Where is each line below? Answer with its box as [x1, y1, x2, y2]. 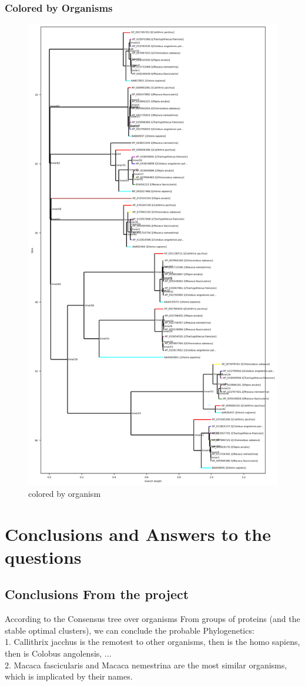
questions [5, 544, 82, 569]
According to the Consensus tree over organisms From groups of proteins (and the [5, 613, 300, 625]
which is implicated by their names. [5, 670, 133, 682]
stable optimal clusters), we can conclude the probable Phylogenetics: [5, 624, 254, 636]
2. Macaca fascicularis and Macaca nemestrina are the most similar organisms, [5, 658, 287, 671]
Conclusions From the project [5, 585, 189, 603]
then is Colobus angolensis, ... [5, 647, 112, 660]
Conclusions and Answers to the [5, 522, 271, 546]
